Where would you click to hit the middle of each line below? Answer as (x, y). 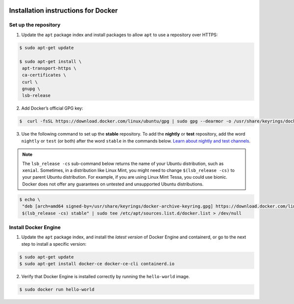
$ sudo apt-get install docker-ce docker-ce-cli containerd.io (97, 264)
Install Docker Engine (35, 227)
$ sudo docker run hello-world (57, 290)
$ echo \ (30, 199)
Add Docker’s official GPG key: (52, 108)
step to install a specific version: (54, 244)
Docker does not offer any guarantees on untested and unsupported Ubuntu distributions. (113, 184)
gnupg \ (31, 89)
